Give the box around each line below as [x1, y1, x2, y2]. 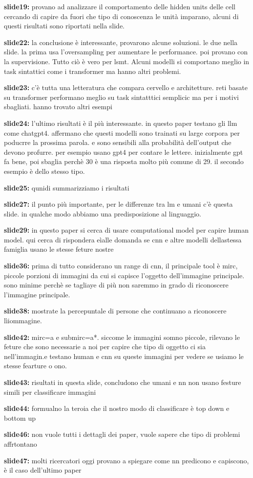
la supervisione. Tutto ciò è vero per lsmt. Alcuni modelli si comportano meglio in [4, 56, 250, 66]
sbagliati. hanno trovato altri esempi [4, 101, 112, 112]
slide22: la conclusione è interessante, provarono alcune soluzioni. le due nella [4, 37, 238, 47]
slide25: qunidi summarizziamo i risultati [4, 182, 129, 192]
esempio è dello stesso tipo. [4, 166, 85, 176]
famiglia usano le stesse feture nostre [4, 244, 114, 254]
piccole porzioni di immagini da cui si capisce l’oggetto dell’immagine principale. [4, 270, 245, 280]
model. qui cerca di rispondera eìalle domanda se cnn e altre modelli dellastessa [4, 234, 242, 244]
